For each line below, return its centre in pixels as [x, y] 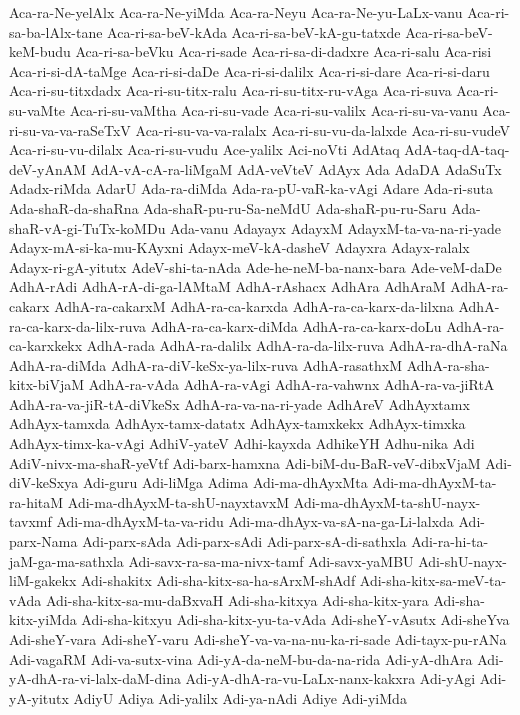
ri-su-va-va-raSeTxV [70, 129]
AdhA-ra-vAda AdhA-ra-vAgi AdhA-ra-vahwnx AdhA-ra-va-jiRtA [291, 384]
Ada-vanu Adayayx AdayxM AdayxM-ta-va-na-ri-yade [336, 227]
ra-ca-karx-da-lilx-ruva [78, 325]
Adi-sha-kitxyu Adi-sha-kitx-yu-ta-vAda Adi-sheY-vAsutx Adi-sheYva [295, 619]
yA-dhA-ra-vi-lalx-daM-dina [95, 678]
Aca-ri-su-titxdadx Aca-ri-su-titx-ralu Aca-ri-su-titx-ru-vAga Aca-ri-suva [230, 90]
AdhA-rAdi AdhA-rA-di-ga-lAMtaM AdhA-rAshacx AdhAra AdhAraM [227, 286]
